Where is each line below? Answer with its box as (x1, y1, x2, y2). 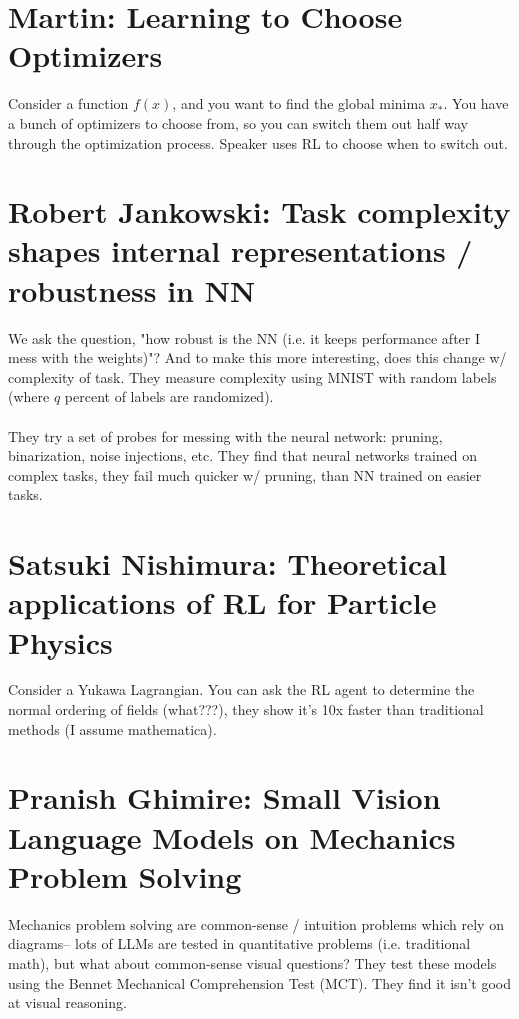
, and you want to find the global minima (172, 93, 426, 114)
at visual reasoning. (8, 992, 127, 1013)
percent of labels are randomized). (64, 386, 274, 407)
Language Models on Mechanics (8, 816, 456, 857)
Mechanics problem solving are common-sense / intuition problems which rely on (8, 913, 504, 934)
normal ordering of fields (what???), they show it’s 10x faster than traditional (8, 699, 484, 720)
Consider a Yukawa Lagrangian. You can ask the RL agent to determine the (8, 679, 475, 700)
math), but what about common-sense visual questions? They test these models (8, 952, 497, 973)
